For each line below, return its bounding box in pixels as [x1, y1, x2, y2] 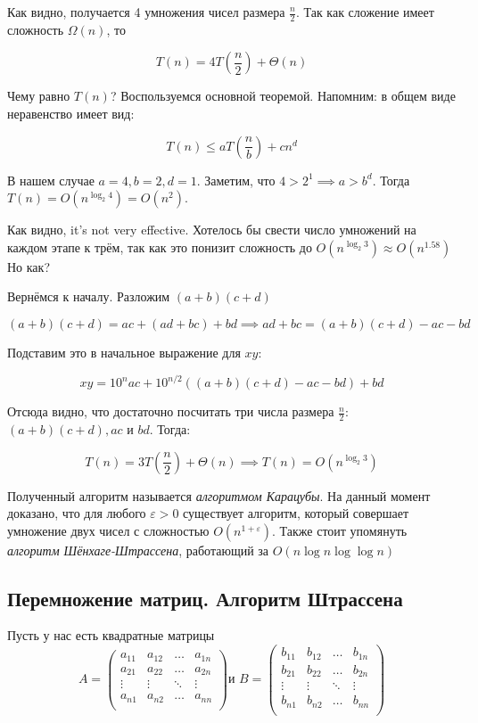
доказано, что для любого [7, 504, 146, 522]
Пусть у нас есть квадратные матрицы [7, 626, 215, 645]
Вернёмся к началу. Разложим [7, 287, 170, 306]
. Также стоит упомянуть [272, 521, 408, 539]
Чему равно [7, 86, 70, 105]
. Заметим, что [196, 170, 276, 189]
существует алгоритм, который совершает [183, 504, 409, 522]
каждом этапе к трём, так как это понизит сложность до [7, 237, 312, 256]
